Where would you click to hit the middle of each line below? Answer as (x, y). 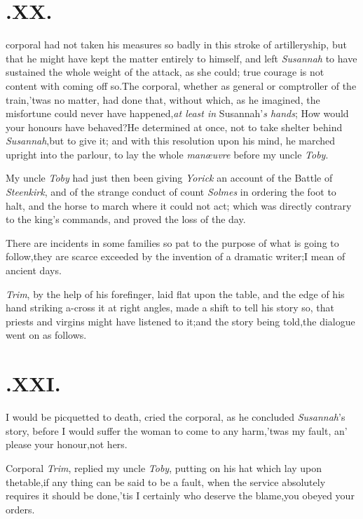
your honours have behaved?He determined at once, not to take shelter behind (174, 127)
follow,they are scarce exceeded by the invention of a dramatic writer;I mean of (176, 256)
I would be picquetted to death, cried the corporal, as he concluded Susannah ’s (176, 417)
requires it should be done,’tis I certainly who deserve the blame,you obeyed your (180, 496)
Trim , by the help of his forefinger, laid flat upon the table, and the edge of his (175, 294)
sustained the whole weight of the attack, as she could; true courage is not (165, 72)
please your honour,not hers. (67, 444)
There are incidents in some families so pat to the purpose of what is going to (172, 242)
